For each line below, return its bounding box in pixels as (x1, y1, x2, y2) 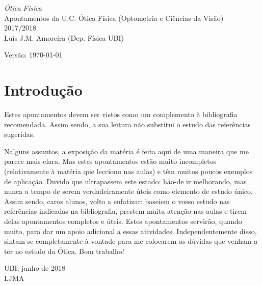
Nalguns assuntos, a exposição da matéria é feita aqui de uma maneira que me (4, 146, 249, 156)
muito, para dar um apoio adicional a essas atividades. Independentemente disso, (4, 225, 257, 236)
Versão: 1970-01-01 (4, 49, 63, 60)
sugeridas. (4, 129, 35, 139)
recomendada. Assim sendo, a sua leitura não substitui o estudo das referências (4, 119, 251, 129)
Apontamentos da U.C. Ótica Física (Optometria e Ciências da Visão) (4, 12, 224, 23)
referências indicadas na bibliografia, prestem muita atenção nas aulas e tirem (4, 206, 247, 216)
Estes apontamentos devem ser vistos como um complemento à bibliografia (4, 109, 238, 120)
